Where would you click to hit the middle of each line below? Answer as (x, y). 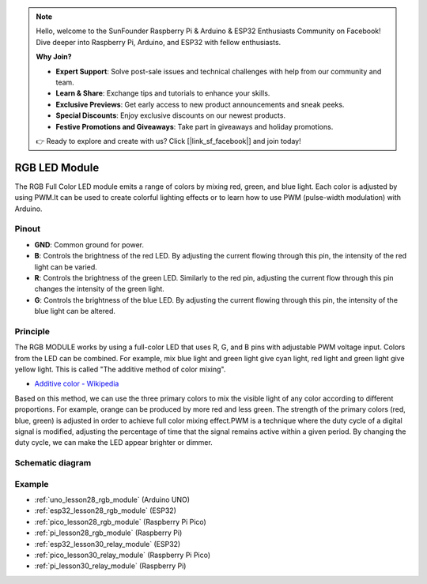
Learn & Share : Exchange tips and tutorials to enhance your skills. (163, 93)
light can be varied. (66, 267)
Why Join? (54, 57)
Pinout (28, 229)
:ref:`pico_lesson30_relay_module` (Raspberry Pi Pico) (123, 555)
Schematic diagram (53, 463)
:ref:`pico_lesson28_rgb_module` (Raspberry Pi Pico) (121, 522)
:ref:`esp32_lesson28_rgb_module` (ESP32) (106, 511)
